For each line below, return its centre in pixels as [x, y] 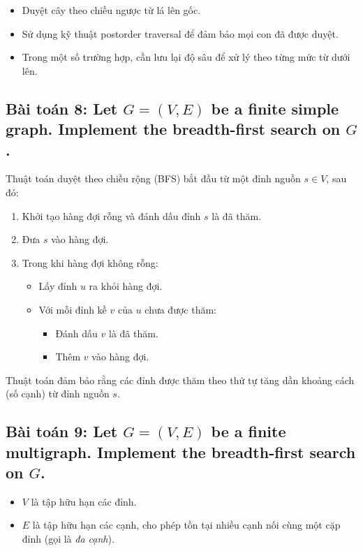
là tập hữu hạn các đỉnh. [84, 501]
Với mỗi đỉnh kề [73, 309]
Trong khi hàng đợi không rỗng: [90, 262]
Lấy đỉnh [58, 286]
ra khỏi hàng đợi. [126, 286]
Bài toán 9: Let [62, 431]
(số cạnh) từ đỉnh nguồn [58, 394]
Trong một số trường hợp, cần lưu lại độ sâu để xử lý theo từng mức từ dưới [186, 57]
